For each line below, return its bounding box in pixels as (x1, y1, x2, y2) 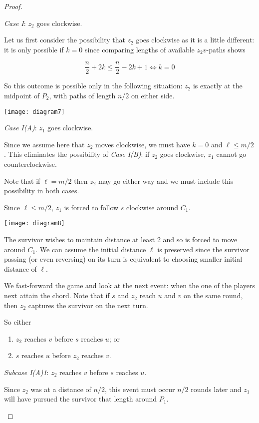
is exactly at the (193, 80, 243, 91)
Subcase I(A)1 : (4, 367, 49, 378)
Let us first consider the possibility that (4, 34, 125, 45)
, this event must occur (104, 384, 175, 394)
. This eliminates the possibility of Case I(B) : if (4, 149, 150, 159)
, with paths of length (49, 90, 116, 101)
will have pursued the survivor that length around (4, 394, 157, 404)
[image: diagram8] (4, 220, 65, 227)
